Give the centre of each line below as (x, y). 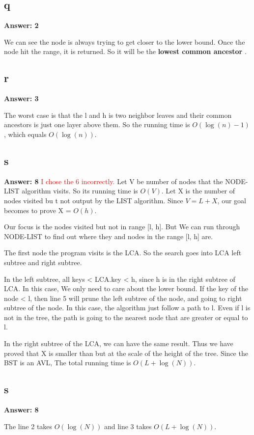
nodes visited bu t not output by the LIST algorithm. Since (94, 200)
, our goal (232, 200)
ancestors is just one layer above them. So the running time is (97, 124)
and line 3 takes (128, 426)
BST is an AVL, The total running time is (68, 363)
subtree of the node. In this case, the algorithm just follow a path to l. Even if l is (127, 308)
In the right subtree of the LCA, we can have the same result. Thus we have (119, 343)
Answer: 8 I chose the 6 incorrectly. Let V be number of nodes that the (113, 181)
